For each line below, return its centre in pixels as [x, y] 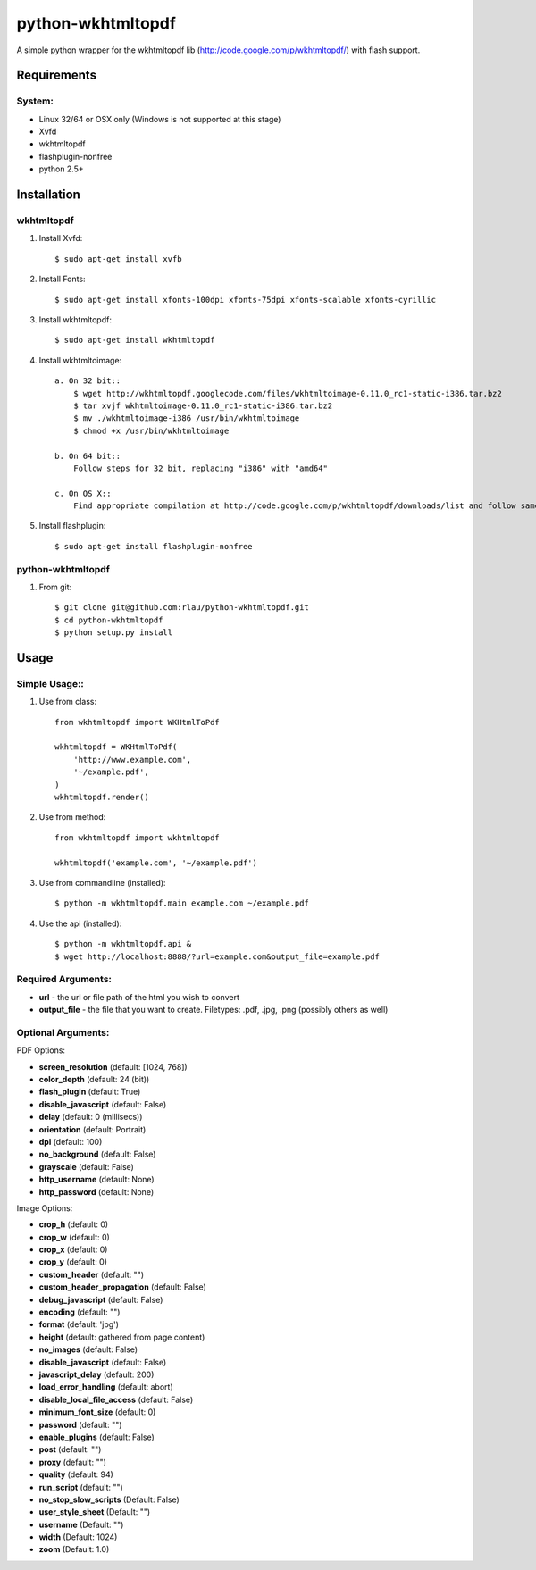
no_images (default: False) [88, 1349]
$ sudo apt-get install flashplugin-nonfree [154, 546]
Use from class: [68, 702]
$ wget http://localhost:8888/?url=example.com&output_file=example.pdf [217, 956]
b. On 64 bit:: [88, 456]
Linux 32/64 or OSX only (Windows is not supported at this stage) [160, 119]
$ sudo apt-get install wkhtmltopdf [135, 340]
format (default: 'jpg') [79, 1324]
